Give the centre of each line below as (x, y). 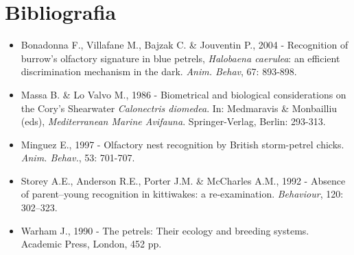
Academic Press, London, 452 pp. (91, 244)
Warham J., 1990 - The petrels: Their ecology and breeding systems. (165, 230)
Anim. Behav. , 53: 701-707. (78, 158)
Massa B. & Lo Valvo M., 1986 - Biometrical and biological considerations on (184, 94)
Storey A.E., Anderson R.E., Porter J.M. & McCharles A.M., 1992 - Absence (183, 180)
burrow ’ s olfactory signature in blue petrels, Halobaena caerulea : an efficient (180, 58)
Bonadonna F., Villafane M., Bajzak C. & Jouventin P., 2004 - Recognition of (185, 45)
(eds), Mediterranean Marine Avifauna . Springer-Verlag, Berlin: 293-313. (173, 121)
